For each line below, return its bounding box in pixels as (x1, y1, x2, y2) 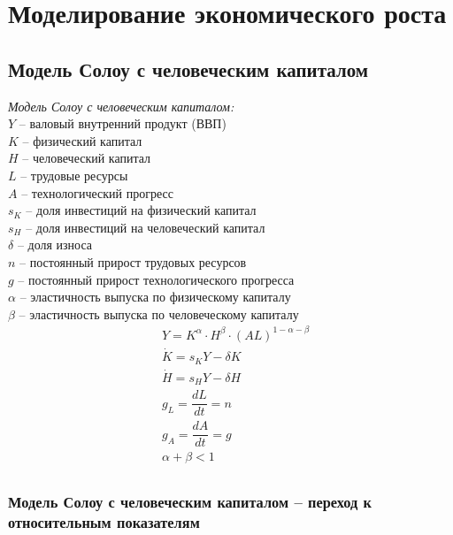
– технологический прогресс (21, 183, 173, 202)
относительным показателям (8, 511, 200, 533)
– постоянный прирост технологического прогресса (18, 270, 295, 288)
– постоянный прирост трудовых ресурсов (19, 252, 247, 271)
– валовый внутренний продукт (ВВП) (19, 114, 226, 133)
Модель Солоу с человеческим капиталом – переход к (8, 491, 372, 513)
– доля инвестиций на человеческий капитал (26, 218, 265, 236)
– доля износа (17, 235, 93, 254)
